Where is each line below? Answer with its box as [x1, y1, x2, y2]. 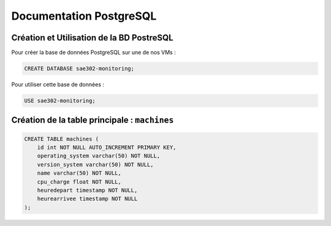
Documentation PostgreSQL [11, 9, 157, 23]
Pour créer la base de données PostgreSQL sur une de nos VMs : [11, 49, 176, 56]
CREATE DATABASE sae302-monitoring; [24, 65, 135, 72]
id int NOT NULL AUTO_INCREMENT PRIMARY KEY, [37, 144, 177, 151]
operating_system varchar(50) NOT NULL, [37, 153, 161, 159]
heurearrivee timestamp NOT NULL [37, 195, 138, 202]
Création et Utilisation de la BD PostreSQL [11, 32, 174, 43]
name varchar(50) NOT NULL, [37, 170, 122, 177]
